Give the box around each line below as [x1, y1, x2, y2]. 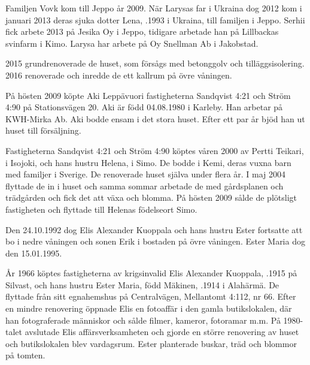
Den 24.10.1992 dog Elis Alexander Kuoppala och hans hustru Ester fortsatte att [5, 223, 303, 236]
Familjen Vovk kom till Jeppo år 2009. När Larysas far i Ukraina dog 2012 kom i [5, 2, 302, 14]
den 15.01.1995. [5, 246, 62, 259]
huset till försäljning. [5, 124, 81, 137]
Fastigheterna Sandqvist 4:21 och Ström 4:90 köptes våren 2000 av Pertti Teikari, [5, 144, 304, 156]
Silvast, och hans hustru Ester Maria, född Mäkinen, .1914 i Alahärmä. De [5, 278, 279, 291]
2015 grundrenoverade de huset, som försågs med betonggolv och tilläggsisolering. [5, 57, 305, 70]
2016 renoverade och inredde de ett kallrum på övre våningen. [5, 68, 232, 81]
